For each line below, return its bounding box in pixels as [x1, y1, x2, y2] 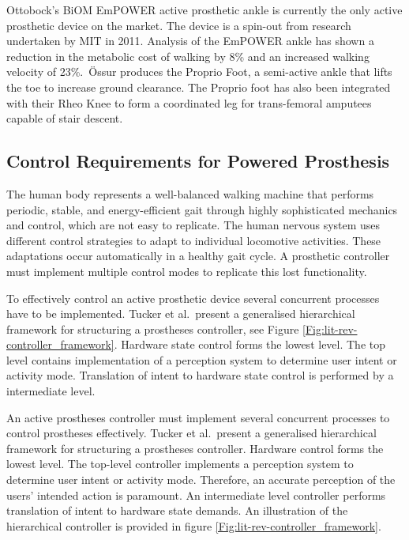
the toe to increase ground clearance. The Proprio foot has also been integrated [6, 78, 391, 95]
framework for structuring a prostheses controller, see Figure [6, 320, 299, 337]
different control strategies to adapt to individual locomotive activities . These [6, 232, 381, 248]
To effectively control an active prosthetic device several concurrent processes [6, 289, 380, 306]
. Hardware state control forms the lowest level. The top [114, 336, 386, 353]
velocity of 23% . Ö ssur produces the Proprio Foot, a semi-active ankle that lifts [6, 63, 392, 80]
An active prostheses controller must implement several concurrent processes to [6, 409, 390, 425]
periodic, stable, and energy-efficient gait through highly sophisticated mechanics [6, 201, 398, 217]
